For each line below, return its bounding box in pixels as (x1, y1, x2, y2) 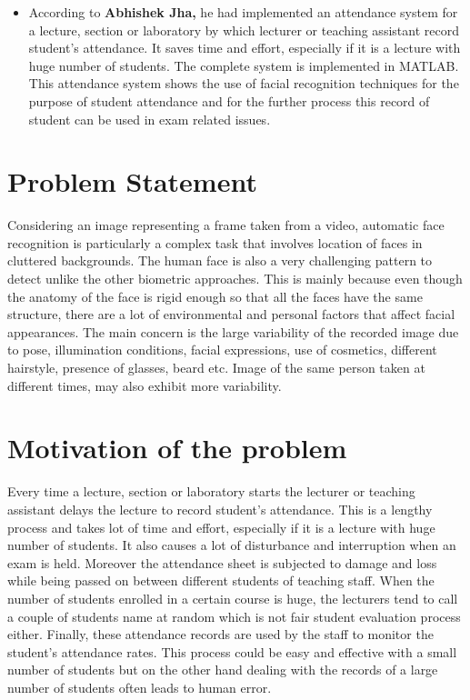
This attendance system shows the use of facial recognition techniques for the (28, 74, 459, 93)
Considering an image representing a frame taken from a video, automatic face (7, 215, 445, 235)
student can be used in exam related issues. (28, 109, 271, 128)
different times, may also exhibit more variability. (7, 375, 282, 395)
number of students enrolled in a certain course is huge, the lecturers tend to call (7, 588, 458, 607)
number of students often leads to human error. (7, 677, 272, 696)
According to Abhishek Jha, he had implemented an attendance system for (28, 3, 458, 21)
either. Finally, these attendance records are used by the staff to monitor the (7, 625, 434, 644)
